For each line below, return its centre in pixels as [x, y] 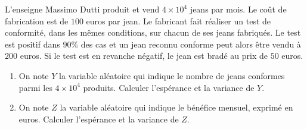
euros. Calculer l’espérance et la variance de [99, 119]
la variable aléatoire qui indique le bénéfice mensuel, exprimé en [176, 107]
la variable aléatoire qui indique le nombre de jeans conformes [172, 75]
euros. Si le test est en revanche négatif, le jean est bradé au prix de [144, 56]
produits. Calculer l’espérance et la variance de [169, 87]
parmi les [35, 87]
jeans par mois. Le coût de [238, 9]
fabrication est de [37, 21]
